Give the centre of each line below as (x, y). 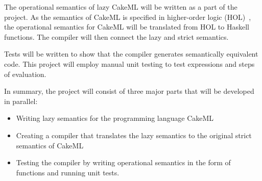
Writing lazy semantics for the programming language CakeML (115, 118)
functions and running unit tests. (68, 172)
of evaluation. (25, 74)
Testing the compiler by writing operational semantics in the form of (123, 162)
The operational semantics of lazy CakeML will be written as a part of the (121, 7)
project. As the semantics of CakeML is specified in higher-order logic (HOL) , (128, 17)
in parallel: (21, 101)
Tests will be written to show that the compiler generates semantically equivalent (131, 54)
